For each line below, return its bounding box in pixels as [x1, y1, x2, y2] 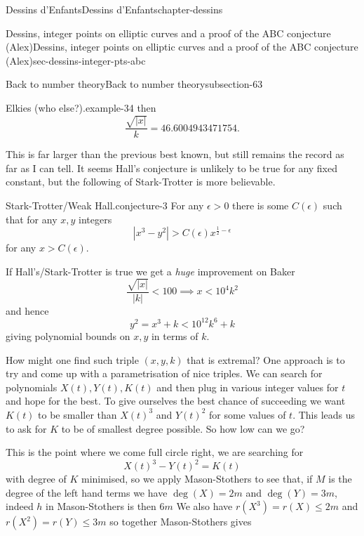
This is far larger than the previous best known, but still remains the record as [6, 147, 344, 162]
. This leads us [292, 407, 356, 421]
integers [79, 211, 112, 226]
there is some [232, 197, 289, 212]
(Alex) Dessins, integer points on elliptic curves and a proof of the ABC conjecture [6, 39, 358, 54]
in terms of [151, 328, 198, 343]
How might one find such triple [6, 352, 139, 367]
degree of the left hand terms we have [6, 485, 168, 499]
